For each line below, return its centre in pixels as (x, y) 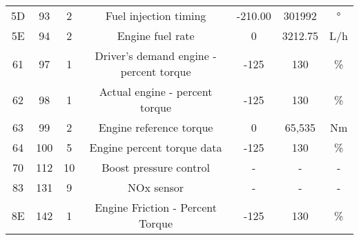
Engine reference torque (156, 127)
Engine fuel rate (156, 36)
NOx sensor (156, 187)
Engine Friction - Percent (156, 207)
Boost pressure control (156, 167)
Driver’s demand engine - (156, 56)
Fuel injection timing (156, 16)
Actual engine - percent (156, 91)
